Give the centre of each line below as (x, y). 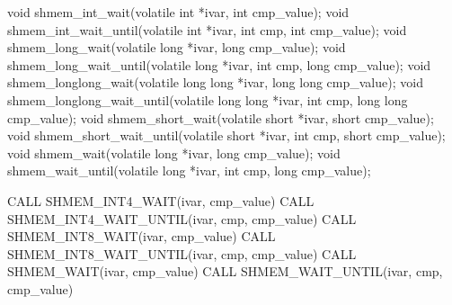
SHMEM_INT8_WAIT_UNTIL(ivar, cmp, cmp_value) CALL (182, 253)
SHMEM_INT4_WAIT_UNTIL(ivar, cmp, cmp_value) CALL (182, 218)
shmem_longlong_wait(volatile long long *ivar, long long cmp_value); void (215, 82)
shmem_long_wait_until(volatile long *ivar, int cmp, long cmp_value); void (219, 64)
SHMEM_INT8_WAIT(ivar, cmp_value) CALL (142, 236)
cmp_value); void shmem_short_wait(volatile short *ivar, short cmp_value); (221, 117)
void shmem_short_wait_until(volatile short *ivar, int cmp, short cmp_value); (226, 135)
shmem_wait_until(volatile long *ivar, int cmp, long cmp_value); (189, 170)
